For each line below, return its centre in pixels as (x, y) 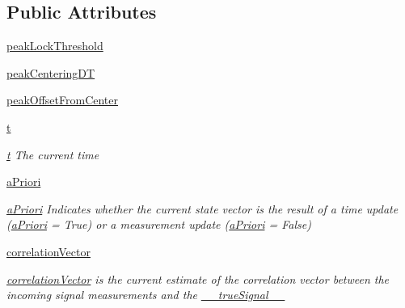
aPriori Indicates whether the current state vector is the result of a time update (202, 208)
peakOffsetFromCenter (63, 100)
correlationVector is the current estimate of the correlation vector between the (198, 278)
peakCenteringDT (51, 72)
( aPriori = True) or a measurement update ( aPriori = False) (159, 224)
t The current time (53, 154)
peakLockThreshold (55, 46)
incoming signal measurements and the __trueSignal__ (146, 295)
